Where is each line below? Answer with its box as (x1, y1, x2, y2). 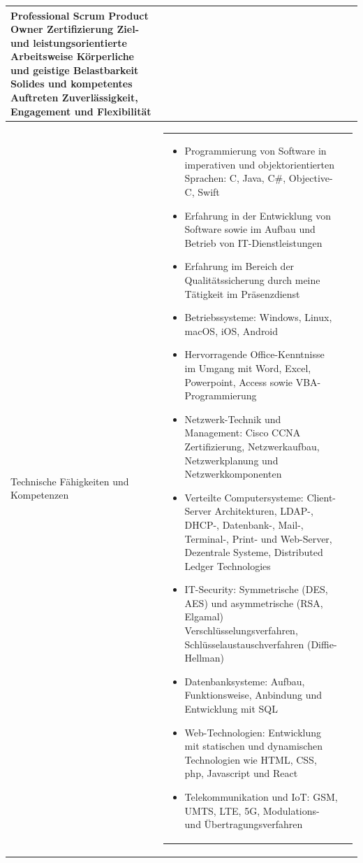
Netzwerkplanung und (184, 452, 279, 467)
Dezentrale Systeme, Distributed (184, 545, 323, 559)
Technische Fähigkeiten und (10, 473, 129, 488)
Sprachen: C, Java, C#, (184, 171, 286, 185)
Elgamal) (184, 609, 224, 624)
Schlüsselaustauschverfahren (184, 636, 304, 651)
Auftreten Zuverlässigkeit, (10, 90, 138, 105)
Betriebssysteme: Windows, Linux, (184, 310, 332, 324)
